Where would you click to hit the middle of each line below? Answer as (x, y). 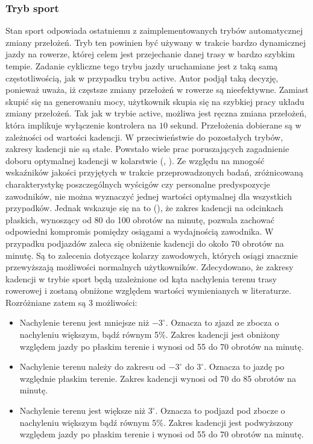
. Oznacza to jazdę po (244, 366)
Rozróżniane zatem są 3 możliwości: (71, 302)
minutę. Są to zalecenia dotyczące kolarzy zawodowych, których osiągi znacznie (152, 255)
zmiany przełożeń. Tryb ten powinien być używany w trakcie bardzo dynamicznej (156, 42)
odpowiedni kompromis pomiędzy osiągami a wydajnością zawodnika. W (140, 231)
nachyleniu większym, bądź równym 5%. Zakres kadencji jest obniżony (150, 335)
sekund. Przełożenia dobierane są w (236, 125)
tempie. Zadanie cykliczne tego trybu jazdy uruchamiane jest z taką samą (142, 66)
